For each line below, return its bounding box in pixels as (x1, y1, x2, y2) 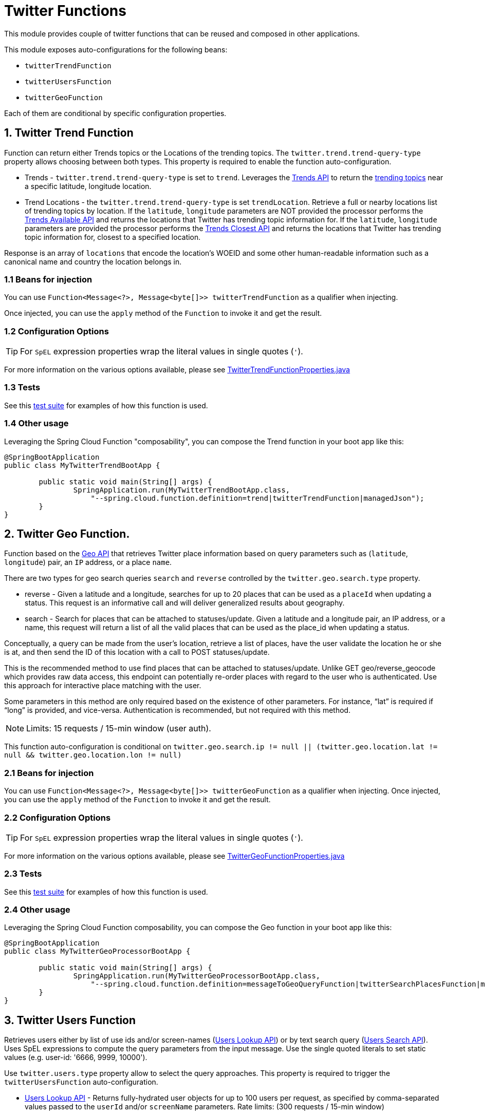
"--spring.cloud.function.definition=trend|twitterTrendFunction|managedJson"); (90, 494, 424, 502)
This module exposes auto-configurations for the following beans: (4, 45, 228, 54)
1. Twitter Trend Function (4, 126, 134, 140)
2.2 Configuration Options (4, 812, 111, 823)
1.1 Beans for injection (4, 274, 92, 285)
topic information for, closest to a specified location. (25, 232, 201, 241)
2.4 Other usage (4, 904, 70, 915)
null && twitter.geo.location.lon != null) (4, 751, 182, 760)
